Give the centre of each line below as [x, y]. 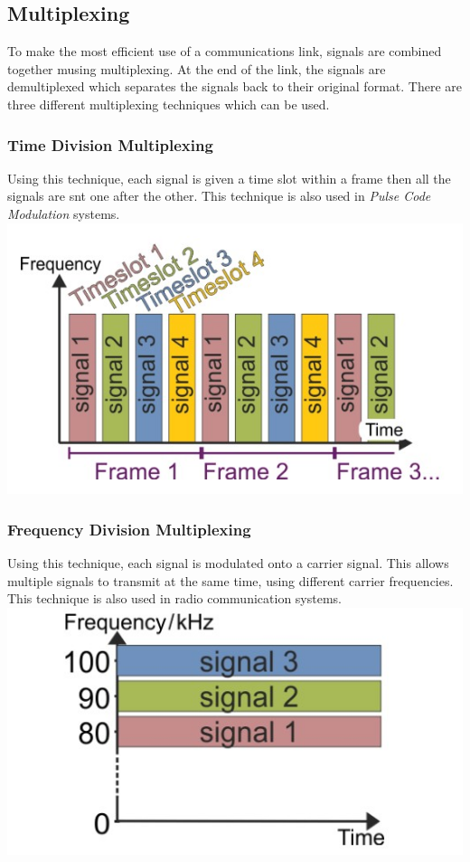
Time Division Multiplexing [110, 144]
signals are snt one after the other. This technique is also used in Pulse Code [219, 196]
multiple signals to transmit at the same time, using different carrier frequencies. [230, 580]
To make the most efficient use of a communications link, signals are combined [225, 51]
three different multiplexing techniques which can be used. [169, 104]
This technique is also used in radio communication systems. [174, 598]
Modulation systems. [64, 213]
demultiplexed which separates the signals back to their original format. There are [235, 86]
